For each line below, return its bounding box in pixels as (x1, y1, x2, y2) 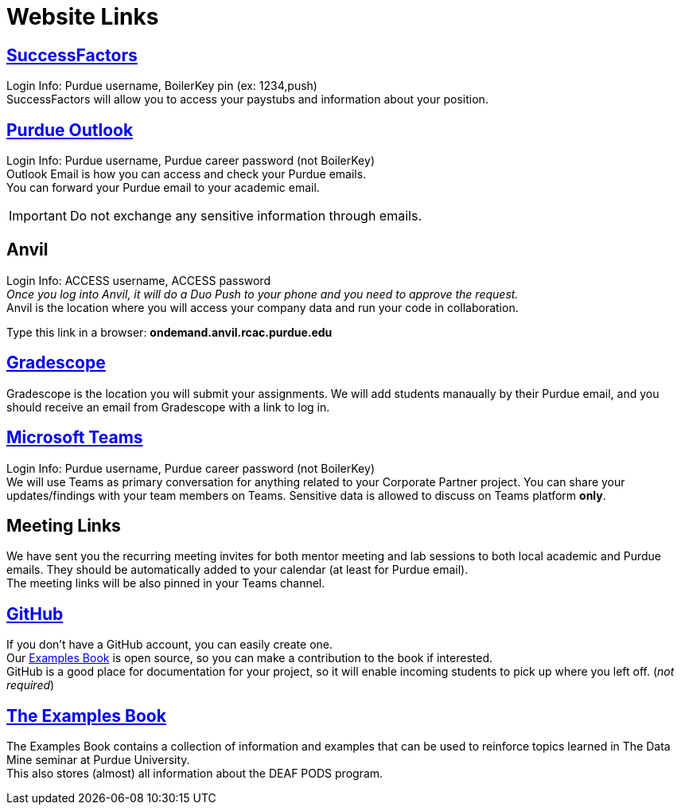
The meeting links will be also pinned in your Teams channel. (6, 576, 325, 591)
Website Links (6, 3, 159, 30)
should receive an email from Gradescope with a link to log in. (6, 400, 330, 414)
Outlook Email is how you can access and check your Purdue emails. (6, 167, 367, 181)
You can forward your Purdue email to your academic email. (6, 181, 320, 195)
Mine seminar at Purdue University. (6, 753, 190, 767)
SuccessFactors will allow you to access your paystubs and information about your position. (6, 92, 488, 107)
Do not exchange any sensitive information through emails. (69, 208, 422, 224)
